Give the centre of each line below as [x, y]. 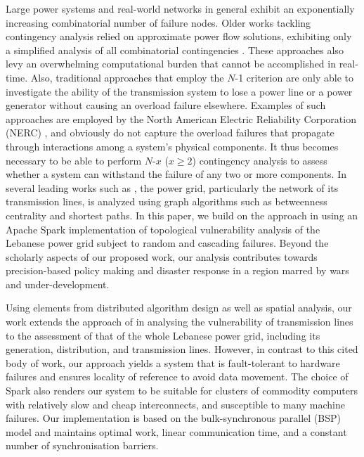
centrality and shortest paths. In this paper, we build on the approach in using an [182, 215]
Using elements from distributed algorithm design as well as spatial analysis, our [179, 308]
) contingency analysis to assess [260, 160]
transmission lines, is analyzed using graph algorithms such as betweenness [167, 201]
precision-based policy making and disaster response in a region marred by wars [177, 270]
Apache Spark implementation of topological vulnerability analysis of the [163, 229]
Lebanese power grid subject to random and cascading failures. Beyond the [167, 243]
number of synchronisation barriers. [82, 445]
